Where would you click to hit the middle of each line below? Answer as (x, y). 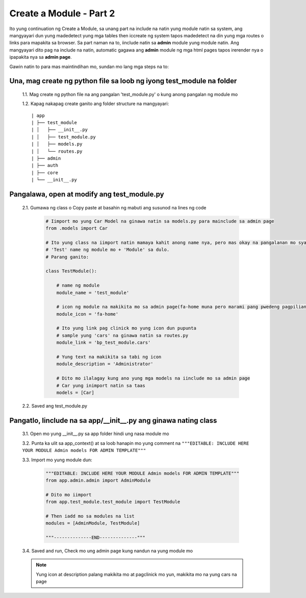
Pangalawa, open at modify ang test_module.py (87, 194)
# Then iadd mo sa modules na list (90, 516)
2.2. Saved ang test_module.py (55, 405)
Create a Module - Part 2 (62, 13)
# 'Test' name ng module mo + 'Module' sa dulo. (108, 250)
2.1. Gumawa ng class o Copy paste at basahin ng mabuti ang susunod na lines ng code (114, 207)
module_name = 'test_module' (93, 293)
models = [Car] (75, 392)
